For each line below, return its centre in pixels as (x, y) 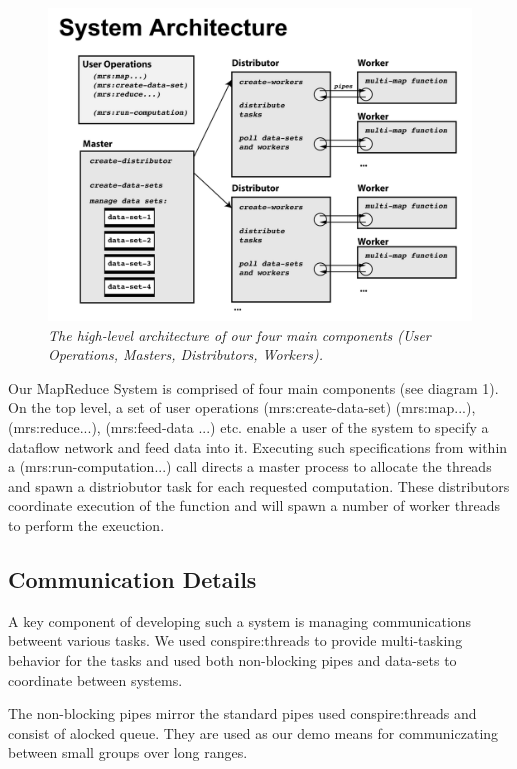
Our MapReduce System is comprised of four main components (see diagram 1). (253, 387)
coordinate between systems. (95, 679)
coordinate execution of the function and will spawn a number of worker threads (254, 505)
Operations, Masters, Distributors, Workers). (186, 354)
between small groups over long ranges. (128, 752)
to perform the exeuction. (86, 524)
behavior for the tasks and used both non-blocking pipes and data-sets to (232, 659)
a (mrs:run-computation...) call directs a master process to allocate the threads (250, 466)
